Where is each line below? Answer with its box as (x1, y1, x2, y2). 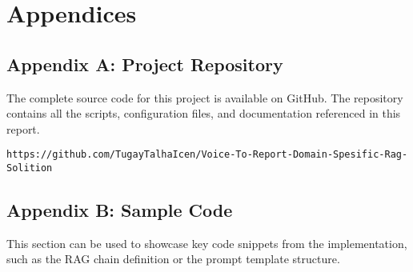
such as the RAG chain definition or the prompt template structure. (6, 250, 340, 267)
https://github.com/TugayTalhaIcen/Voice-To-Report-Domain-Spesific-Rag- (6, 149, 408, 161)
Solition (6, 162, 53, 174)
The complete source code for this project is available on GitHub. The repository (6, 89, 403, 106)
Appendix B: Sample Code (6, 198, 233, 222)
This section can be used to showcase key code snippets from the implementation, (6, 234, 407, 251)
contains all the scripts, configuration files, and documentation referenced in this (6, 105, 401, 122)
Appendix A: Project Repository (6, 51, 283, 76)
